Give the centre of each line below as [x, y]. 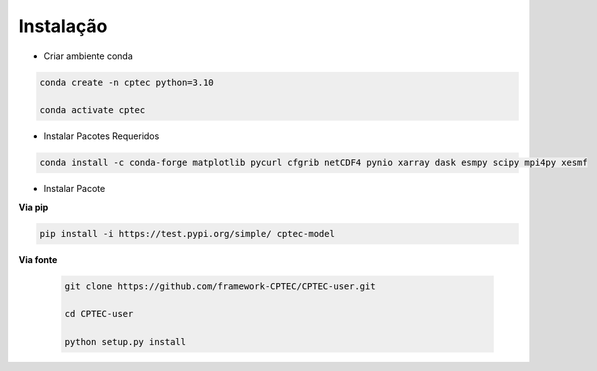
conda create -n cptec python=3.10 [126, 82]
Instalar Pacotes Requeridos [101, 136]
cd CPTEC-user [99, 314]
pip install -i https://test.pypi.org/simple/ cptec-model [187, 233]
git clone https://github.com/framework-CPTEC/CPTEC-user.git [220, 286]
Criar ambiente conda [88, 56]
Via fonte [38, 259]
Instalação [63, 26]
